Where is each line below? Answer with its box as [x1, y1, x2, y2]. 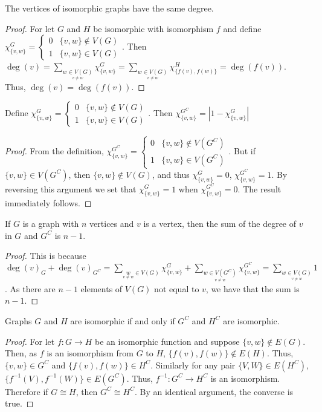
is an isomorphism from [47, 347, 134, 359]
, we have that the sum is [205, 282, 300, 295]
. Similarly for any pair [150, 358, 236, 371]
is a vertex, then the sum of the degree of [143, 217, 297, 229]
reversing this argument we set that [5, 182, 137, 195]
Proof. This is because [5, 249, 86, 262]
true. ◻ [5, 397, 34, 410]
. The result [237, 182, 282, 195]
